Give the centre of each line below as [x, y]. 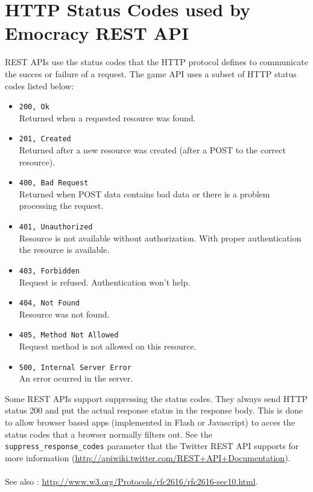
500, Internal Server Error [75, 367]
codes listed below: [40, 85]
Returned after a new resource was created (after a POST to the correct [152, 150]
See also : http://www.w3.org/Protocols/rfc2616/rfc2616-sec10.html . [131, 481]
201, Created [45, 139]
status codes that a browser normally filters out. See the [109, 434]
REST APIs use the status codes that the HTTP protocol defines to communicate [156, 62]
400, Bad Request [54, 183]
